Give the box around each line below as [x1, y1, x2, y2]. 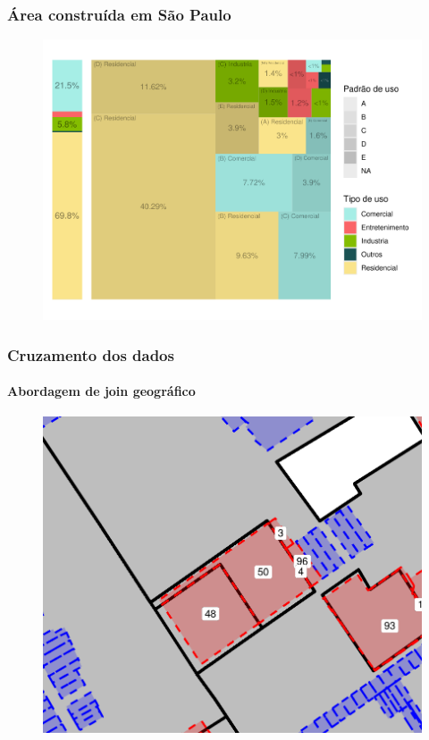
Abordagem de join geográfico [7, 382, 196, 400]
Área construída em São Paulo [7, 3, 231, 25]
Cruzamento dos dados [7, 343, 174, 366]
